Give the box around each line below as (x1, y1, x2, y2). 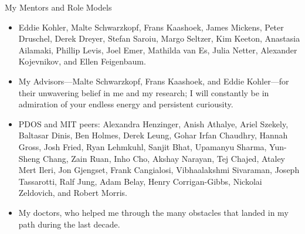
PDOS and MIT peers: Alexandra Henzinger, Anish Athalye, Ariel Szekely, (18, 117, 289, 130)
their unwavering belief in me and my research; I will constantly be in (18, 86, 269, 99)
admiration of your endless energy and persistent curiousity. (18, 98, 233, 110)
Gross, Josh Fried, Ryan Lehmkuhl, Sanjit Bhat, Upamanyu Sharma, (18, 140, 267, 152)
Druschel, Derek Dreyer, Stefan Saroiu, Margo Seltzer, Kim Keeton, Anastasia (18, 32, 300, 45)
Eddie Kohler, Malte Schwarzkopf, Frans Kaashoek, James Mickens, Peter (18, 21, 284, 33)
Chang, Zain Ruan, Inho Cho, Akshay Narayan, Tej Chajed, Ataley (43, 152, 285, 164)
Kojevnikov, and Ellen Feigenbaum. (18, 55, 146, 67)
